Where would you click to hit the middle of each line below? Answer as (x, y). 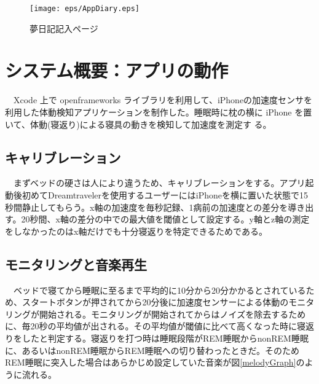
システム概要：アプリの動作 (117, 70)
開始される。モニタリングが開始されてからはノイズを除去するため (172, 314)
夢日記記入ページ (64, 28)
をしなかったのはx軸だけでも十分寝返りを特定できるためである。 (136, 231)
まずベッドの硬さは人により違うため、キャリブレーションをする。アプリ (159, 183)
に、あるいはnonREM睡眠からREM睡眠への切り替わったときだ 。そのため (152, 350)
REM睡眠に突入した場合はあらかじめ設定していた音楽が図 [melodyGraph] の (155, 362)
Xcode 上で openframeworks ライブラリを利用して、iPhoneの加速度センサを (163, 100)
